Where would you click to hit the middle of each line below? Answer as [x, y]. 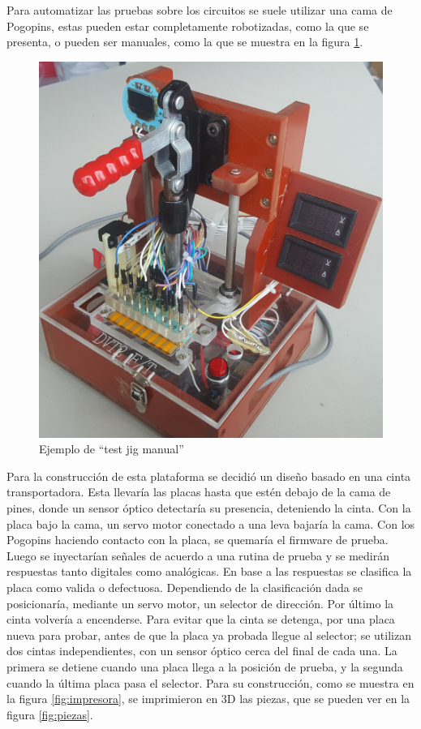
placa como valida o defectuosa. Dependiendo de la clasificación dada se [185, 587]
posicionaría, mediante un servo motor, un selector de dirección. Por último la [200, 603]
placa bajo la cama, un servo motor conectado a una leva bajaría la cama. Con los [211, 523]
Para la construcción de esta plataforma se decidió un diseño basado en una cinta [209, 476]
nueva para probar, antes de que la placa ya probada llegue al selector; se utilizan [209, 635]
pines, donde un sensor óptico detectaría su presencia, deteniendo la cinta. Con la [209, 508]
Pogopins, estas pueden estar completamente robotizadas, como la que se [188, 26]
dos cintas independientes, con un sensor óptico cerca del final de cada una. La [202, 651]
